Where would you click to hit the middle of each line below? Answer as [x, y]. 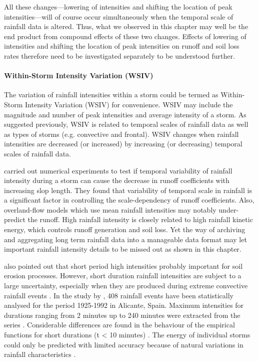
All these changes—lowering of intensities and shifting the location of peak [118, 7]
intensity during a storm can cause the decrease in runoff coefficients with [117, 180]
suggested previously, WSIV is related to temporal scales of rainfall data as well [126, 124]
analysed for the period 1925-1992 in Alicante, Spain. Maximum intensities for [124, 305]
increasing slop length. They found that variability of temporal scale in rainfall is [128, 190]
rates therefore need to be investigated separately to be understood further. [119, 55]
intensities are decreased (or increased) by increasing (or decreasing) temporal [123, 144]
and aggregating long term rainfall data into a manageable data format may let [125, 239]
